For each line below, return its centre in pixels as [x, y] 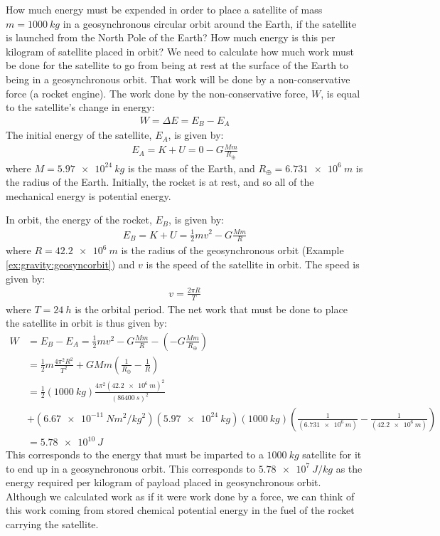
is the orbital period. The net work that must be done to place [211, 309]
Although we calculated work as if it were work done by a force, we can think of [180, 496]
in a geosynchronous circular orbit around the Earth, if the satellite [210, 23]
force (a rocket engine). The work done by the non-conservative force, [157, 93]
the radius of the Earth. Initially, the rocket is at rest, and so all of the [160, 182]
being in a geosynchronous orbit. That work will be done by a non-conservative [178, 79]
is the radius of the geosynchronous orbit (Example [232, 250]
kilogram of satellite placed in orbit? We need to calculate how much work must [180, 51]
